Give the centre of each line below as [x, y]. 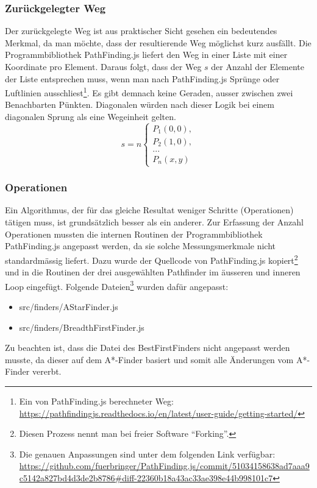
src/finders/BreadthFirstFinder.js [82, 327]
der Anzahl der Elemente [258, 66]
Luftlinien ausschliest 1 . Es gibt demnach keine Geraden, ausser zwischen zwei [149, 92]
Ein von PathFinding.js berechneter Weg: [96, 401]
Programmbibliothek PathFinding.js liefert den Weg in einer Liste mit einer [146, 55]
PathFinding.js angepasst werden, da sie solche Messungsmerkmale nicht [141, 246]
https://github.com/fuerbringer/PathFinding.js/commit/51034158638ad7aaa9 [164, 466]
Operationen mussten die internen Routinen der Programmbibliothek [134, 234]
